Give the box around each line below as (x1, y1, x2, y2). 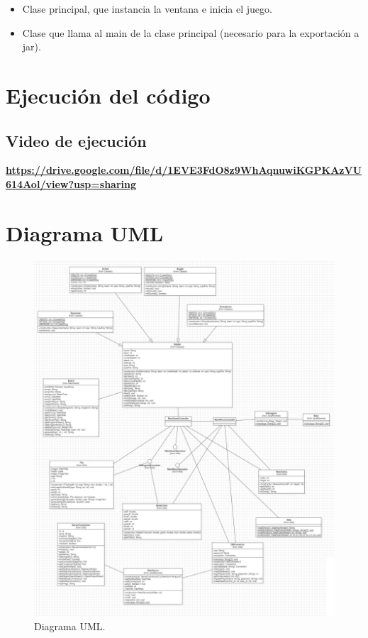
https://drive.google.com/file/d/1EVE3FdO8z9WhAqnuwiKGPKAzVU (6, 163, 362, 177)
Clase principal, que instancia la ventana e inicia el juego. (22, 1, 272, 16)
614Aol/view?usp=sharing (6, 176, 137, 191)
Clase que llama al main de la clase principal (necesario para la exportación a (22, 25, 359, 40)
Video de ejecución (6, 129, 147, 151)
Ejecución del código (6, 80, 211, 109)
